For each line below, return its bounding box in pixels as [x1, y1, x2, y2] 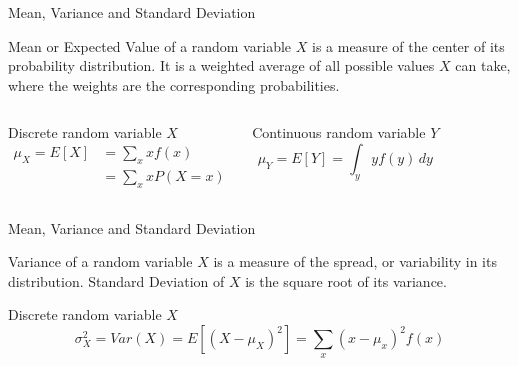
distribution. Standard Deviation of [8, 270, 225, 291]
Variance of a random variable [8, 251, 193, 272]
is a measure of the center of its [311, 35, 505, 56]
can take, [455, 55, 511, 76]
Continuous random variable [252, 122, 426, 143]
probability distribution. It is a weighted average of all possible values [8, 55, 435, 76]
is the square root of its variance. [245, 270, 447, 291]
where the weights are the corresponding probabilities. [8, 74, 340, 95]
